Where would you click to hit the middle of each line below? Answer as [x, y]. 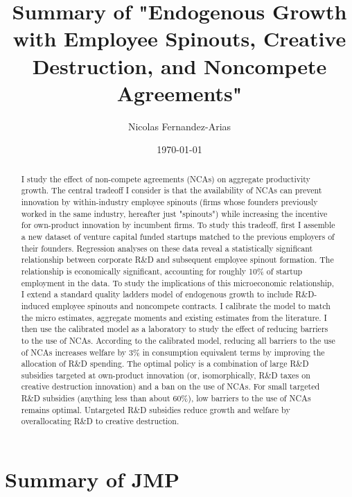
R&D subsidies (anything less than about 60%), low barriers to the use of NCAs [166, 398]
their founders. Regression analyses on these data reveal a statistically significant [167, 248]
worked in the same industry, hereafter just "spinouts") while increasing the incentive [174, 213]
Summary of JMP [92, 479]
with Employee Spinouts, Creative [179, 38]
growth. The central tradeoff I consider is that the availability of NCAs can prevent [171, 190]
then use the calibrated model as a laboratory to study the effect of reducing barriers [175, 329]
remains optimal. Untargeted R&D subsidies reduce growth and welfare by [156, 409]
